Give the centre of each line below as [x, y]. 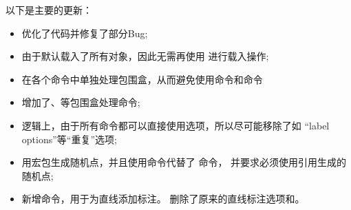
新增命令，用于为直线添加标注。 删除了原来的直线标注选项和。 [163, 199]
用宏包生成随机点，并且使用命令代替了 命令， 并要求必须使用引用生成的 [184, 162]
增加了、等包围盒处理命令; [81, 102]
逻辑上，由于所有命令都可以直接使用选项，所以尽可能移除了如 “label [175, 125]
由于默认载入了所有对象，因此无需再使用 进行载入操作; [145, 56]
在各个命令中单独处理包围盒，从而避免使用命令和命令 [142, 79]
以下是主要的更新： [49, 10]
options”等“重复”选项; [69, 139]
